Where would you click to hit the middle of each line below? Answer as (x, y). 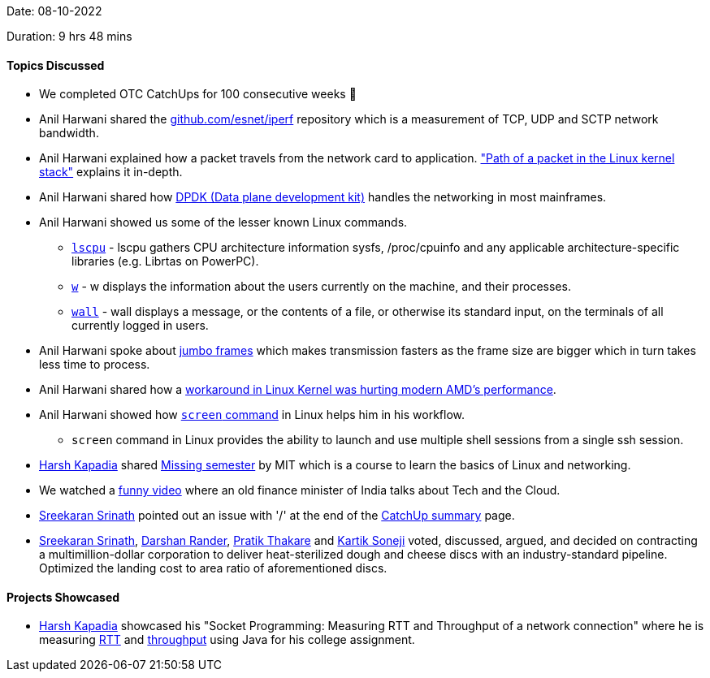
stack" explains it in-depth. (111, 172)
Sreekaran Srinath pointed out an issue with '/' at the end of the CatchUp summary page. (277, 516)
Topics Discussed (56, 65)
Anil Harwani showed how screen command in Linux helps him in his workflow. (252, 415)
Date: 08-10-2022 (54, 11)
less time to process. (95, 365)
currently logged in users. (140, 326)
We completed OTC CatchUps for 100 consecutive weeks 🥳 (198, 94)
